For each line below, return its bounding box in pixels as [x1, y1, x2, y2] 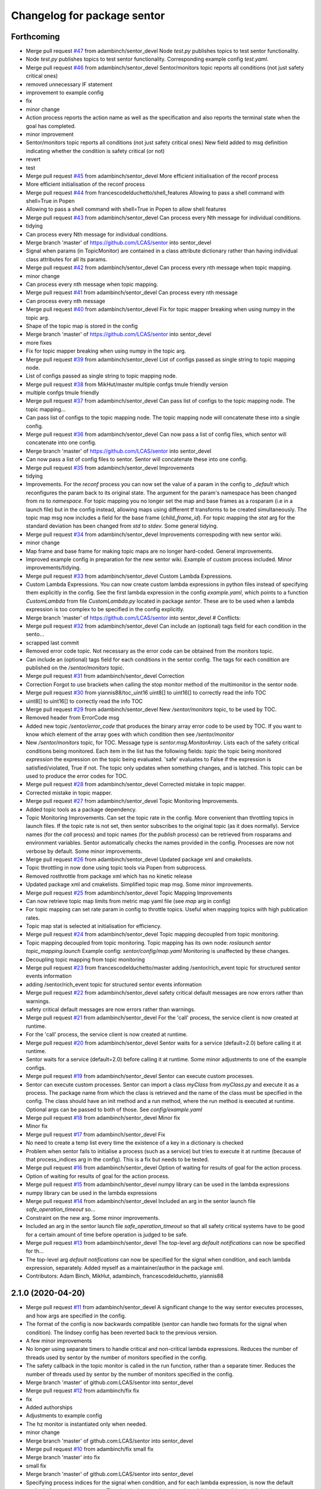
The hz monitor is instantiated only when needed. [26, 1421, 147, 1428]
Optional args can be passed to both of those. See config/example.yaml [26, 1105, 202, 1113]
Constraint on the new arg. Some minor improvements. [26, 1214, 160, 1221]
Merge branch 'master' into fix [26, 1454, 100, 1461]
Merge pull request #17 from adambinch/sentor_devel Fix [26, 1130, 166, 1138]
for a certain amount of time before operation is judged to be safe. [26, 1231, 188, 1238]
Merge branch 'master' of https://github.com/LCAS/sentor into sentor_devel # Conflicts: [26, 614, 241, 621]
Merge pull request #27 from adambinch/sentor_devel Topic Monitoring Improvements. [26, 798, 239, 805]
